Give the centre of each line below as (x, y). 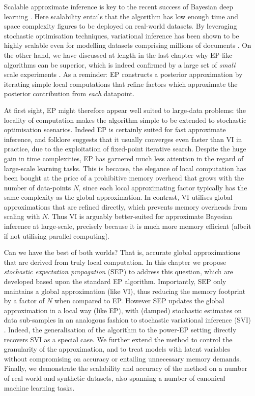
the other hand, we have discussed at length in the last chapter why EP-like (118, 54)
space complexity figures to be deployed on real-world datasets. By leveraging (121, 26)
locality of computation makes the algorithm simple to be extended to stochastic (125, 120)
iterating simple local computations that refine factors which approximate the (121, 84)
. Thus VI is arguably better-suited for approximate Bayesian (140, 216)
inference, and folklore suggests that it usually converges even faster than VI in (123, 139)
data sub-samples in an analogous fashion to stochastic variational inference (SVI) (127, 320)
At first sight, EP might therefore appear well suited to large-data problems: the (125, 110)
